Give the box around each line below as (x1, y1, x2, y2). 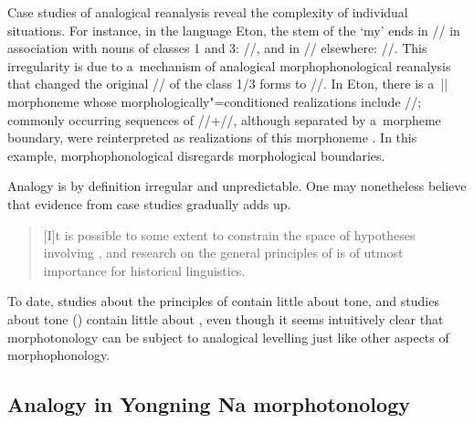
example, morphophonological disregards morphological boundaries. (7, 145, 385, 164)
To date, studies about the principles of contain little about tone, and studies (7, 291, 439, 311)
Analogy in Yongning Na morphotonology (7, 390, 410, 418)
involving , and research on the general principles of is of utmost (43, 243, 404, 262)
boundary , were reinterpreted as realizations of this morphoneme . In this (7, 128, 417, 147)
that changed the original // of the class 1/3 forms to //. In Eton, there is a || (7, 74, 448, 93)
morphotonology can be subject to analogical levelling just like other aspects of (7, 327, 449, 346)
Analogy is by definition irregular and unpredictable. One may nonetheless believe (7, 176, 467, 196)
